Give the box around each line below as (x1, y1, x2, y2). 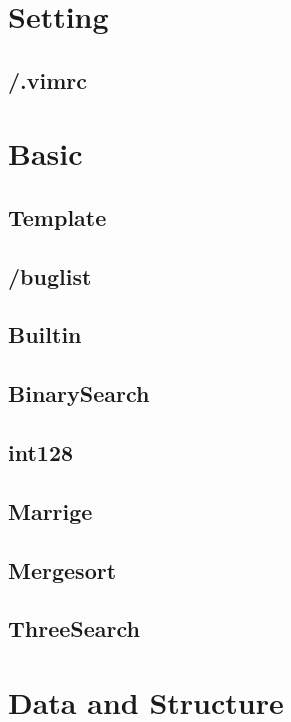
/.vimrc (8, 64, 88, 95)
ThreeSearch (8, 613, 140, 644)
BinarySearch (8, 378, 150, 409)
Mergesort (8, 554, 117, 585)
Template (8, 201, 107, 232)
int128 (8, 437, 74, 468)
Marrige (8, 495, 93, 526)
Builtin (8, 319, 82, 350)
